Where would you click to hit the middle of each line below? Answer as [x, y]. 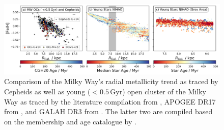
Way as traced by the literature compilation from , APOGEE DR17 [110, 101]
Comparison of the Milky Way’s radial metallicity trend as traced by [111, 81]
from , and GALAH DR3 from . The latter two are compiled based [108, 111]
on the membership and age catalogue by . [70, 121]
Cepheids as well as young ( [47, 92]
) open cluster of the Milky [164, 92]
